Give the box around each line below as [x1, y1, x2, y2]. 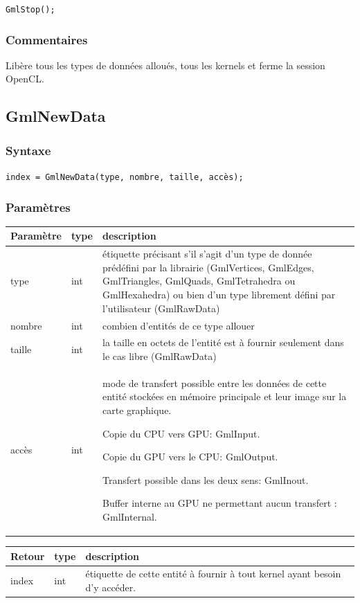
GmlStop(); [6, 5, 55, 15]
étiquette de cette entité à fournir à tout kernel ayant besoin [85, 566, 341, 581]
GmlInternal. [102, 509, 157, 523]
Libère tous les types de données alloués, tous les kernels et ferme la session [6, 57, 325, 72]
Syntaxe [6, 141, 51, 159]
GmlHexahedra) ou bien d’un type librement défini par [102, 287, 336, 302]
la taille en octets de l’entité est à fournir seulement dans [102, 335, 344, 350]
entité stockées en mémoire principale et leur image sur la [102, 389, 347, 404]
